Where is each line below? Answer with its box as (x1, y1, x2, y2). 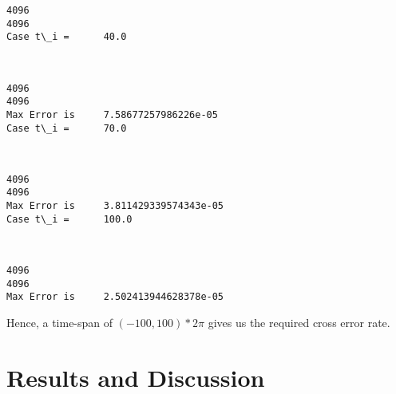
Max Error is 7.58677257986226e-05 (6, 108, 218, 120)
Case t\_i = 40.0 (6, 31, 127, 43)
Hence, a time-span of (6, 313, 113, 330)
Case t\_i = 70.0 (6, 122, 127, 134)
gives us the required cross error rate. (208, 313, 390, 330)
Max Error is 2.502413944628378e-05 (6, 291, 224, 303)
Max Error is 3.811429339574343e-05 (6, 200, 224, 212)
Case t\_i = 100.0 (6, 213, 133, 225)
